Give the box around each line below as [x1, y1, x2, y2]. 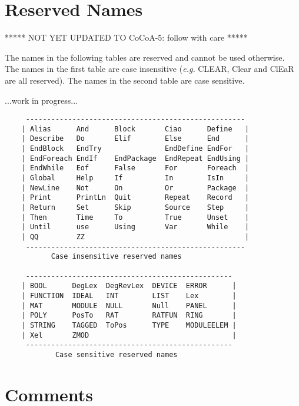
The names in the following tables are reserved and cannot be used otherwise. [5, 51, 285, 63]
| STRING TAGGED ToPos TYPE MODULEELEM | [21, 321, 237, 329]
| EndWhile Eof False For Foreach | [21, 164, 250, 173]
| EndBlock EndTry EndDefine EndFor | [21, 144, 250, 153]
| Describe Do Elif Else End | [21, 134, 250, 143]
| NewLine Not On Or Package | [21, 183, 250, 192]
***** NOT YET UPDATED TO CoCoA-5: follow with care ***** [5, 31, 248, 44]
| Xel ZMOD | [21, 331, 237, 339]
